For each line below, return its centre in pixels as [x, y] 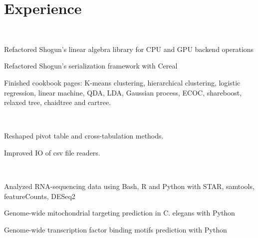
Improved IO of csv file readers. [52, 152]
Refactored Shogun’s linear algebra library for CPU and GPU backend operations [129, 49]
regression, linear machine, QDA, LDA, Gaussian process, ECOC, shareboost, [123, 92]
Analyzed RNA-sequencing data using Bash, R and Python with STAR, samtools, [129, 186]
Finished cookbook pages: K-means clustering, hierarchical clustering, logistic [122, 82]
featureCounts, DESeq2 [40, 196]
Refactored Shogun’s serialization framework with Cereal [91, 66]
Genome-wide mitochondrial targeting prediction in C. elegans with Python [120, 213]
